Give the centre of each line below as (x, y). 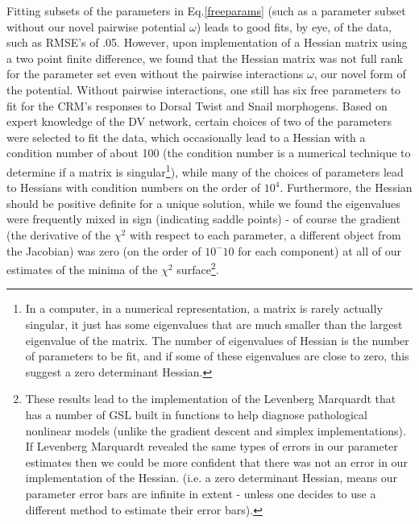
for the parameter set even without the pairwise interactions (155, 74)
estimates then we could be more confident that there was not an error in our (216, 462)
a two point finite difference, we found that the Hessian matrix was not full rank (205, 58)
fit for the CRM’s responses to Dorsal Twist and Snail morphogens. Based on (197, 105)
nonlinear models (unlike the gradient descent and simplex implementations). (216, 430)
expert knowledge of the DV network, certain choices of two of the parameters (199, 121)
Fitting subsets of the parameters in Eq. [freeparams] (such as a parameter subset (206, 10)
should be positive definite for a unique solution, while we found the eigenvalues (203, 203)
